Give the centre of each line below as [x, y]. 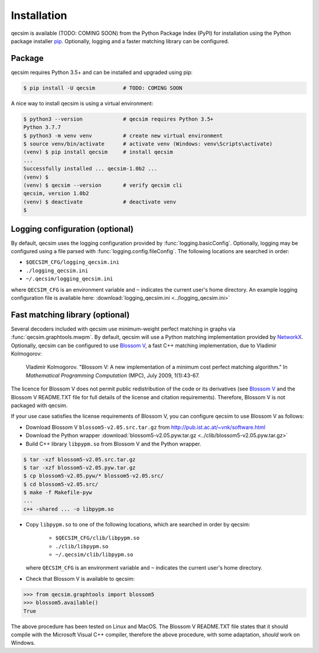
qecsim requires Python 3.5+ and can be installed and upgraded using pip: [102, 72]
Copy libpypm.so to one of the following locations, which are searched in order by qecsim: [138, 524]
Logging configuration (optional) [72, 229]
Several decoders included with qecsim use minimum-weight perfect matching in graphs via [123, 329]
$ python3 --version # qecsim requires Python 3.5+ [118, 119]
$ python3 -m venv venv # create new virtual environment [123, 135]
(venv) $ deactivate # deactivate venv [100, 202]
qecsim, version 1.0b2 [56, 193]
